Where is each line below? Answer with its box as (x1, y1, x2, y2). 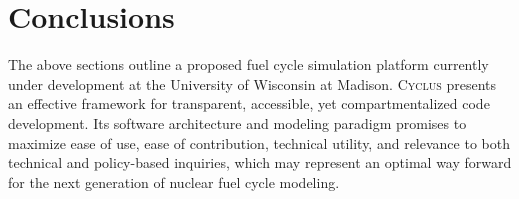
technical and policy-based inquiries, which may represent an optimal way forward (8, 152, 512, 173)
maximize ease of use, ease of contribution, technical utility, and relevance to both (8, 132, 510, 153)
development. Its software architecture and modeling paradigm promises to (8, 112, 467, 133)
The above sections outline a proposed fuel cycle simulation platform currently (8, 54, 489, 75)
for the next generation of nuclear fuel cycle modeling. (8, 171, 340, 192)
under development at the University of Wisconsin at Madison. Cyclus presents (8, 73, 497, 94)
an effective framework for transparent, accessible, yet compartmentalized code (8, 93, 490, 114)
